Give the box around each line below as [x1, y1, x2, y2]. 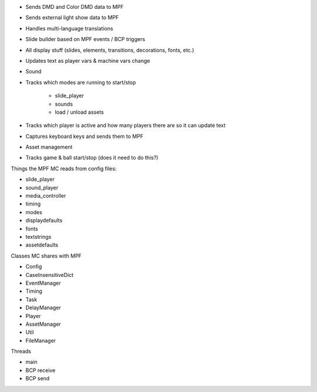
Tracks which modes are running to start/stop [25, 79, 136, 86]
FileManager [25, 337, 56, 344]
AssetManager [25, 320, 61, 327]
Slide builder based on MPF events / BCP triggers [25, 36, 146, 43]
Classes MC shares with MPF [11, 252, 82, 259]
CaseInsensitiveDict [25, 271, 74, 278]
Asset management [25, 144, 73, 151]
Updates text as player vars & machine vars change [25, 57, 150, 64]
